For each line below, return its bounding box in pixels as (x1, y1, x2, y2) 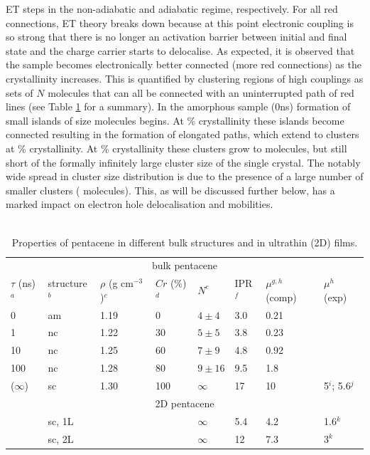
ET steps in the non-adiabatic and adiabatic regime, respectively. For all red (6, 1, 338, 16)
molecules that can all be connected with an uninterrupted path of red (48, 85, 354, 100)
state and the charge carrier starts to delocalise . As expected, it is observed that (6, 43, 355, 58)
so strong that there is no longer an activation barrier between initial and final (6, 29, 347, 44)
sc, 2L (48, 431, 74, 446)
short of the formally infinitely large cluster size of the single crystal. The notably (6, 155, 361, 169)
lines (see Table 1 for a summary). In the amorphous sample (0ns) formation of (6, 99, 351, 114)
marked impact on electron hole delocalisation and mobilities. (6, 197, 273, 211)
